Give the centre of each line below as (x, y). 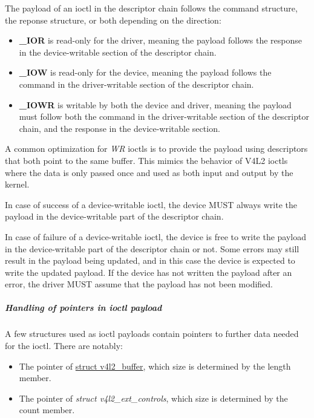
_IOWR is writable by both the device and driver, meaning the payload (155, 104)
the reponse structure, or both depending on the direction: (113, 20)
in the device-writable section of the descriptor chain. (118, 52)
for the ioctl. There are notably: (64, 346)
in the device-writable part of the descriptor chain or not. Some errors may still (152, 248)
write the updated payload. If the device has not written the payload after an (149, 272)
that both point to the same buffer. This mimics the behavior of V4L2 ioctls (146, 160)
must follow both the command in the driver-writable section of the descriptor (164, 116)
